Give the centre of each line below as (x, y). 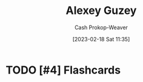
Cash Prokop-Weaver (101, 27)
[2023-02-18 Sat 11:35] (101, 39)
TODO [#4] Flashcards (63, 70)
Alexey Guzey (101, 11)
